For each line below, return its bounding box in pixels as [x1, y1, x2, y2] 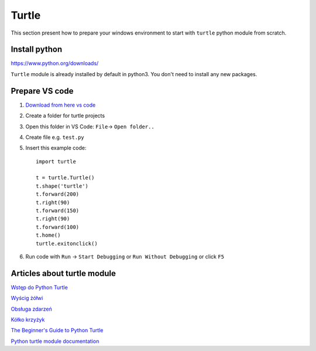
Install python [11, 45, 63, 54]
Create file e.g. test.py [25, 134, 84, 141]
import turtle [36, 158, 76, 165]
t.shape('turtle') [36, 182, 89, 189]
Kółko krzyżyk [11, 316, 45, 323]
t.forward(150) [36, 207, 80, 214]
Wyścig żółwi [11, 295, 43, 302]
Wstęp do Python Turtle [11, 284, 68, 291]
